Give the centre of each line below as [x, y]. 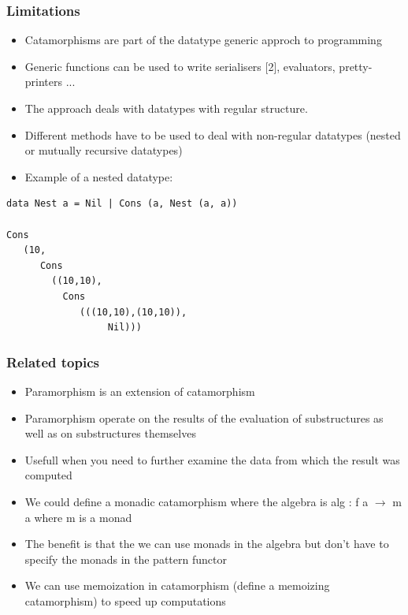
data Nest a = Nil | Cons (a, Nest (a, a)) [122, 204]
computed [48, 475]
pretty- [356, 66]
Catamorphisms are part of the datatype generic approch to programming [203, 40]
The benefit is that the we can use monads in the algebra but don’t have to [207, 544]
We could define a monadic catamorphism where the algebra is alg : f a [197, 501]
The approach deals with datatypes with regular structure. [166, 108]
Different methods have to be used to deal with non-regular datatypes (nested [213, 134]
